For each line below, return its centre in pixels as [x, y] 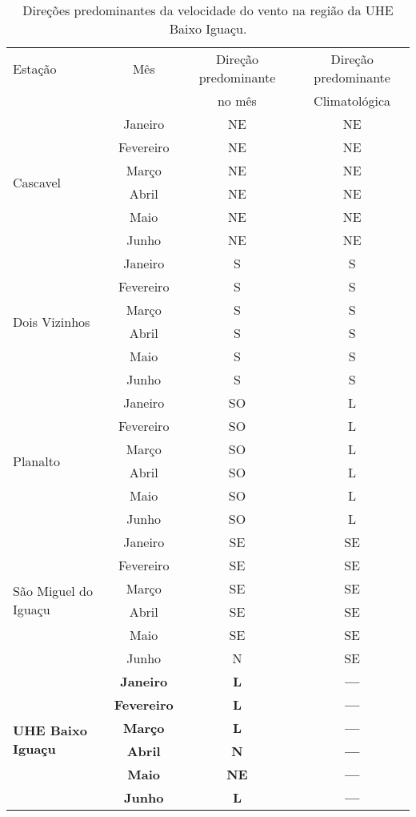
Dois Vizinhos [52, 321]
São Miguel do [53, 591]
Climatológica [352, 101]
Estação [35, 68]
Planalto [36, 461]
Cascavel [37, 182]
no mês [237, 101]
